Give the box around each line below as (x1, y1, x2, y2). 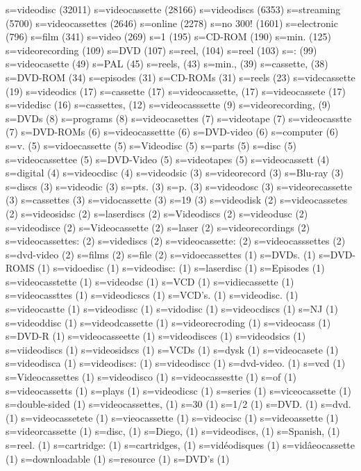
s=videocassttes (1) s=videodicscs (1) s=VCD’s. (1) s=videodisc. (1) (6, 288, 299, 302)
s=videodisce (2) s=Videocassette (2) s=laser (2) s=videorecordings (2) (6, 220, 310, 234)
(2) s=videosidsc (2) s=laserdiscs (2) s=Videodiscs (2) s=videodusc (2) (6, 206, 308, 220)
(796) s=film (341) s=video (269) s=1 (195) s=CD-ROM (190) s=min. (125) (6, 29, 331, 44)
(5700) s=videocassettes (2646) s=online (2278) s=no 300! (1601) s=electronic (6, 15, 338, 30)
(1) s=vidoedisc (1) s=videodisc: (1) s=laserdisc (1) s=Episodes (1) (37, 261, 325, 275)
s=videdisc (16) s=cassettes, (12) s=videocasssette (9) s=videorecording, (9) (6, 97, 331, 112)
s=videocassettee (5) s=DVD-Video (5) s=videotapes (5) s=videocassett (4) (6, 151, 330, 166)
